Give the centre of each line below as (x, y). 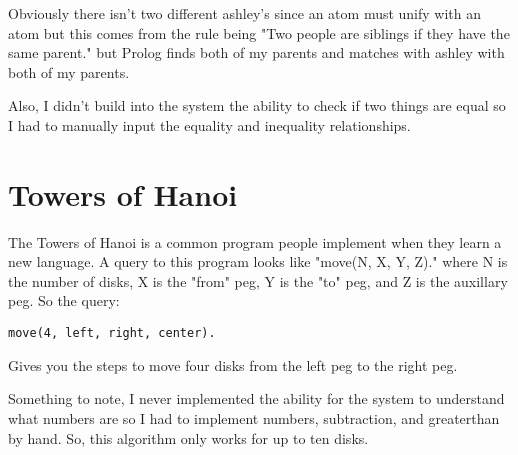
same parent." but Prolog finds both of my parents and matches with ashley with (256, 52)
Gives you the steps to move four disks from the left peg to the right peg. (233, 364)
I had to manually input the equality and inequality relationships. (209, 124)
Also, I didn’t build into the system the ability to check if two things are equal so (257, 105)
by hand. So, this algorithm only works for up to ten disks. (188, 437)
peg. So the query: (64, 300)
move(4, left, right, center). (112, 333)
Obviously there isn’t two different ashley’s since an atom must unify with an (245, 13)
